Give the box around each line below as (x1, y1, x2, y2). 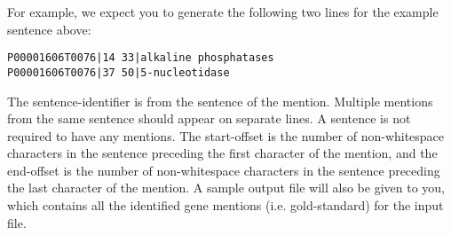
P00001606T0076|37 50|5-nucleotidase (7, 66, 230, 79)
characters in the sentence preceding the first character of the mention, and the (7, 144, 438, 162)
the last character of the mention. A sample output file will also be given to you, (7, 178, 446, 197)
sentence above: (7, 20, 91, 38)
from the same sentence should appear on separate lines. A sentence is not (7, 109, 411, 128)
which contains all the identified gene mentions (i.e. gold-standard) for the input (7, 196, 444, 215)
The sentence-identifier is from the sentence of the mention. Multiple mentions (7, 91, 433, 110)
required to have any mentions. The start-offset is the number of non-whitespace (7, 126, 445, 145)
